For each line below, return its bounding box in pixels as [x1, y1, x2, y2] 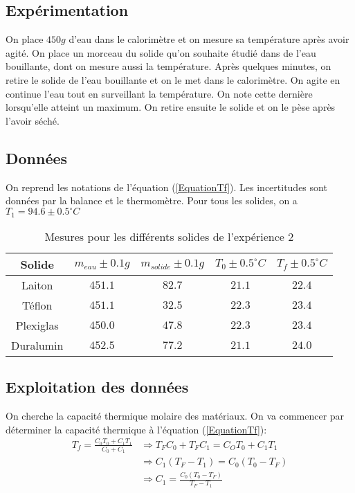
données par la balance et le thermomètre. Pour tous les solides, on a [6, 193, 298, 208]
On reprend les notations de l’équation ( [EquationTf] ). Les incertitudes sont [6, 179, 327, 194]
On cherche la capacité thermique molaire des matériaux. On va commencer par [6, 408, 345, 422]
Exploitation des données [6, 376, 189, 397]
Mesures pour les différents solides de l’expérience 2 [44, 228, 294, 244]
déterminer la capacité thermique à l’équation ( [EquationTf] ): [6, 422, 267, 436]
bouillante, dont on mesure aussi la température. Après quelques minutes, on [6, 59, 331, 73]
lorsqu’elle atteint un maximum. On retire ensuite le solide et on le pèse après [6, 100, 336, 114]
